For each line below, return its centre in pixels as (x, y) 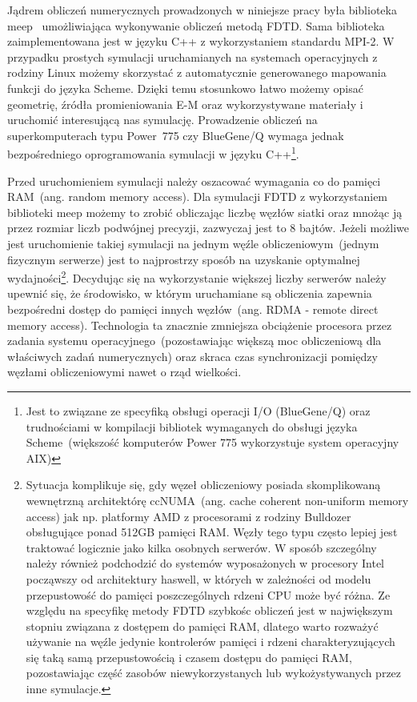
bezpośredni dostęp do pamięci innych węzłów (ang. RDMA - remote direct (193, 309)
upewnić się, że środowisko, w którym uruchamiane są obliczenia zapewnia (190, 293)
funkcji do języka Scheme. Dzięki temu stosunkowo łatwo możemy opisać (185, 88)
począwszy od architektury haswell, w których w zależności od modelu (198, 578)
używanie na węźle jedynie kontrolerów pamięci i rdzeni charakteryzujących (211, 642)
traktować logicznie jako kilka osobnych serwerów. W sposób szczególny (201, 547)
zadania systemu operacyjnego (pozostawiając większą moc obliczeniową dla (194, 341)
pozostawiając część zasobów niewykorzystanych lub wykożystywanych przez (214, 673)
